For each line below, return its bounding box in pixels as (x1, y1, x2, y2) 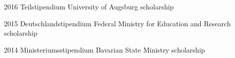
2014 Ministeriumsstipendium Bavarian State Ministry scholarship (4, 44, 205, 55)
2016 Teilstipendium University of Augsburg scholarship (4, 1, 174, 11)
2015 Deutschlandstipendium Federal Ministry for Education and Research (4, 18, 231, 28)
